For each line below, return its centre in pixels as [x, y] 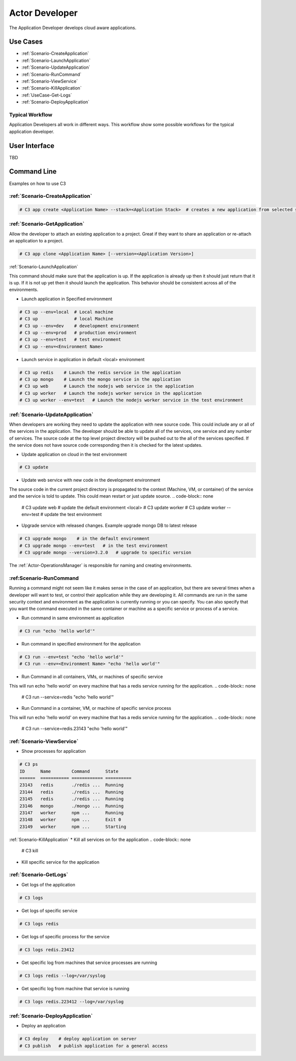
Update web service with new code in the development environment [91, 480]
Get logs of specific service [49, 911]
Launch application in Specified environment [67, 299]
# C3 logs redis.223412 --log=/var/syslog [72, 1001]
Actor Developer [43, 13]
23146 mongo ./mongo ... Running [72, 806]
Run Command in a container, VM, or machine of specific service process [96, 708]
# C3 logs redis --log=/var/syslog [62, 975]
